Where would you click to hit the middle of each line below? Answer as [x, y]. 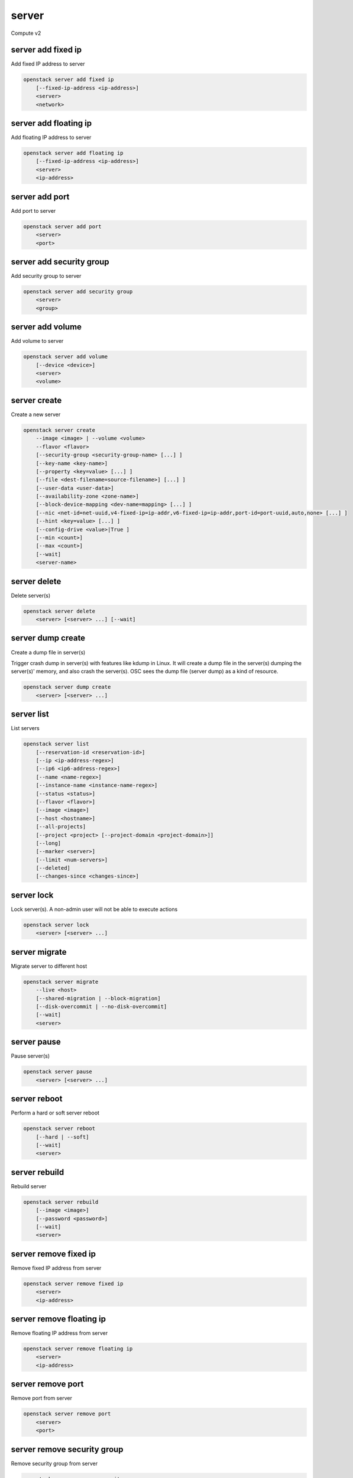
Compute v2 [26, 33]
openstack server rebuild [61, 1202]
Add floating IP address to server [51, 137]
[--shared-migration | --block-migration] [98, 998]
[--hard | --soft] [62, 1137]
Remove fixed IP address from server [56, 1268]
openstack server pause [58, 1072]
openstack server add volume [66, 357]
